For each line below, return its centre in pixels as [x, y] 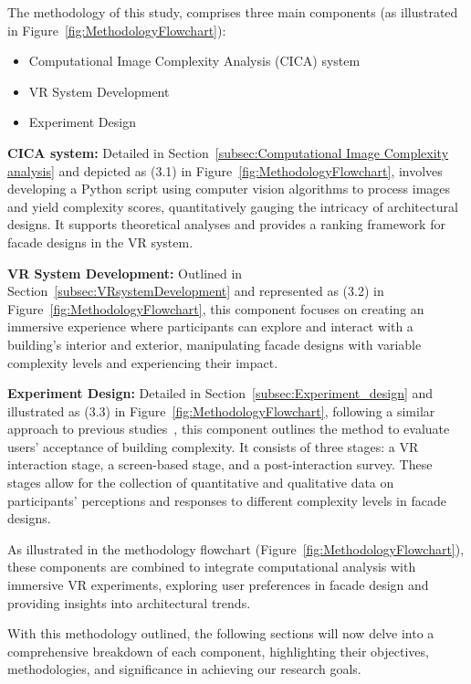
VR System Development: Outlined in [125, 273]
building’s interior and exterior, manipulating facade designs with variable [215, 344]
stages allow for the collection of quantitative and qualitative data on [201, 483]
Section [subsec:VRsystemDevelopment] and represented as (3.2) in [196, 291]
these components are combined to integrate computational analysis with [212, 567]
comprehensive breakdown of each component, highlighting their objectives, [218, 651]
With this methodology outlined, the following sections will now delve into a [221, 633]
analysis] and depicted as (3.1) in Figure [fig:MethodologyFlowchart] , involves [225, 170]
